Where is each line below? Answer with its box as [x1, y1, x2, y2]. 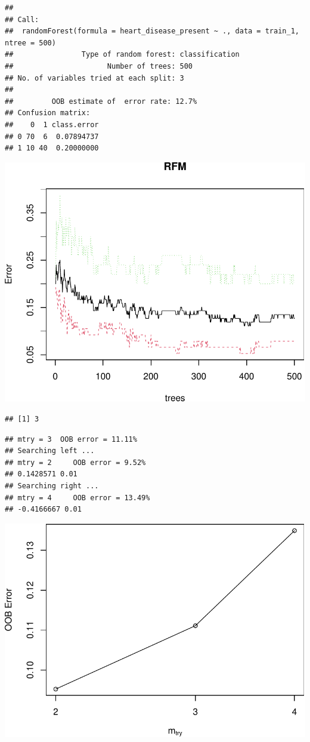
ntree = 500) [5, 38, 56, 47]
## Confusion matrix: [5, 109, 91, 118]
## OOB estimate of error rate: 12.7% [5, 97, 197, 106]
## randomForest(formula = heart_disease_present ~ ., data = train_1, [5, 27, 299, 36]
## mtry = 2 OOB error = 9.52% [5, 458, 146, 467]
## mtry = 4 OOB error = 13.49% [5, 493, 150, 502]
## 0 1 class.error [5, 120, 99, 129]
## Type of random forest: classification [5, 50, 240, 59]
